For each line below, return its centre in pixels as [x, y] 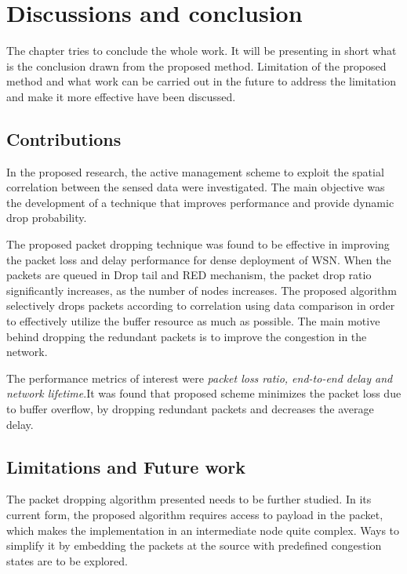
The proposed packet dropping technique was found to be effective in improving [198, 244]
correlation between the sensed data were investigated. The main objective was [196, 187]
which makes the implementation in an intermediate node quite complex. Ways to [203, 530]
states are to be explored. [67, 560]
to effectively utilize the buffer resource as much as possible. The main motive [193, 321]
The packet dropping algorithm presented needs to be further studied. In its [189, 499]
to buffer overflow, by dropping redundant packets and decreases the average [190, 409]
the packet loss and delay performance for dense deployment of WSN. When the [199, 259]
